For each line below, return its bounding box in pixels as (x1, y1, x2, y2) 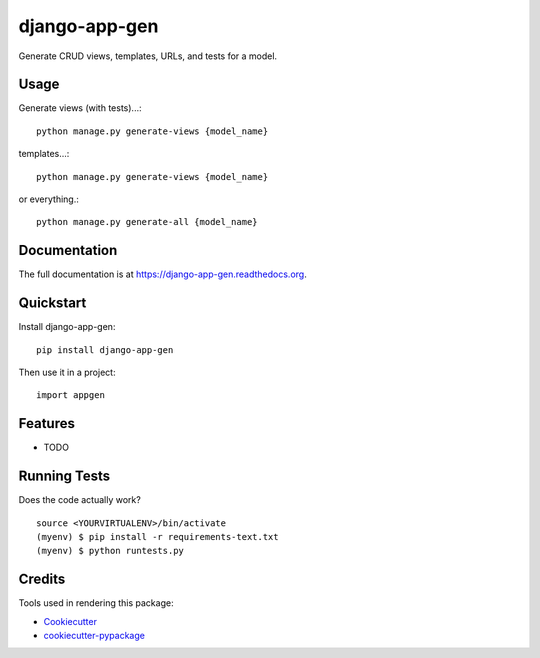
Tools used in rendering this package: (18, 597, 174, 609)
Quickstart (18, 295, 87, 312)
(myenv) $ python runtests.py (36, 545, 185, 557)
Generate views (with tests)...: (18, 102, 142, 114)
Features (18, 415, 75, 432)
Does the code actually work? (18, 494, 142, 506)
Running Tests (18, 468, 110, 485)
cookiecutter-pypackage (43, 630, 145, 642)
